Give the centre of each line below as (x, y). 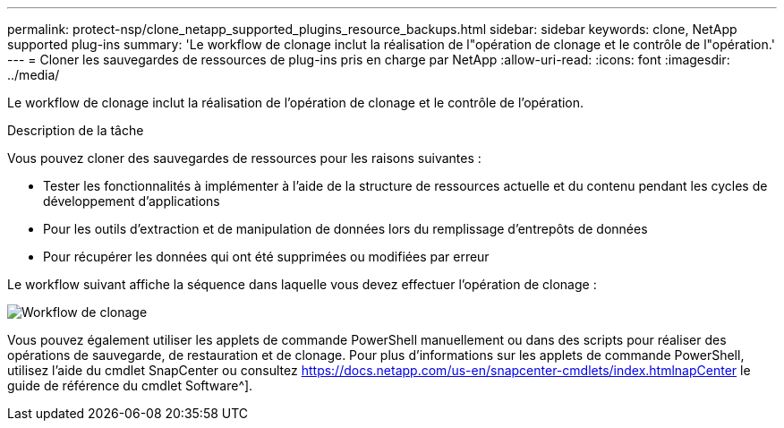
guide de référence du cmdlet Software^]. (130, 385)
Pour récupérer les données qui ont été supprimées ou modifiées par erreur (266, 257)
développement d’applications (132, 201)
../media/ (34, 75)
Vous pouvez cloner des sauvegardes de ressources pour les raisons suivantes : (244, 158)
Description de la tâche (76, 130)
